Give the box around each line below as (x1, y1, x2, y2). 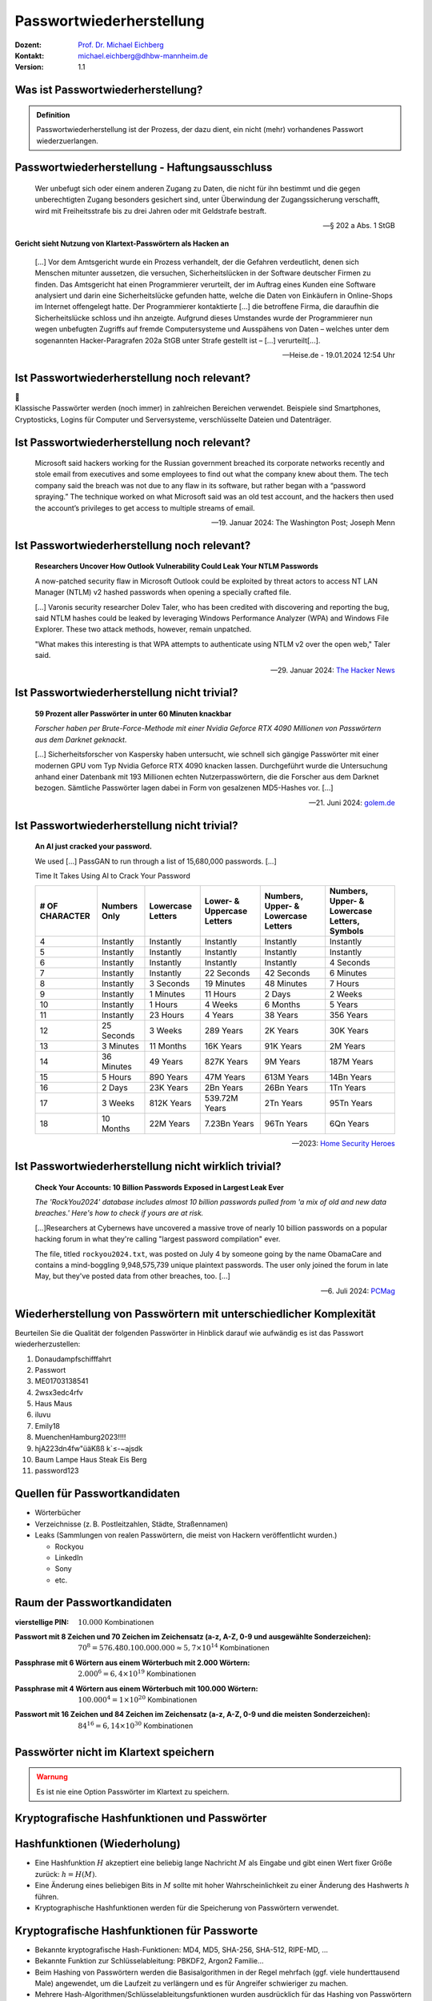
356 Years (329, 1009, 368, 1021)
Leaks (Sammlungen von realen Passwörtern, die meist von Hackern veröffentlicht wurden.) (34, 1530, 338, 1540)
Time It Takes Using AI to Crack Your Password (34, 871, 191, 880)
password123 (34, 1466, 79, 1476)
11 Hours (204, 988, 237, 1000)
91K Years (264, 1041, 302, 1052)
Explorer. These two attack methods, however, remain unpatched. (34, 624, 252, 634)
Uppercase (204, 905, 248, 916)
